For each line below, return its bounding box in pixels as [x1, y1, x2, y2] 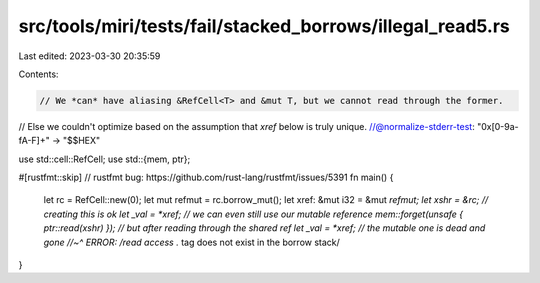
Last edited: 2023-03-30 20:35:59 [18, 50, 161, 62]
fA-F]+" [18, 135, 50, 147]
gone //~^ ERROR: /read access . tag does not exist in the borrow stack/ [43, 236, 340, 248]
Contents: [18, 68, 59, 80]
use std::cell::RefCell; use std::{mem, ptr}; [18, 153, 191, 165]
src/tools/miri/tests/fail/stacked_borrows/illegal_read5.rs [18, 15, 510, 37]
